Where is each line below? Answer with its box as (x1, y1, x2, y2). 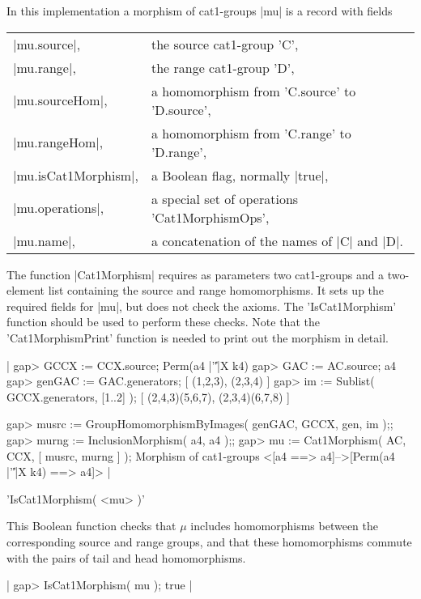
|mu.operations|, (13, 198, 104, 218)
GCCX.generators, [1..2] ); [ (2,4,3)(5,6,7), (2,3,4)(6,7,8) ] (6, 388, 290, 405)
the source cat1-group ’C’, (151, 34, 299, 53)
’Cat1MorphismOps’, (151, 207, 270, 227)
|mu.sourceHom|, (13, 91, 108, 110)
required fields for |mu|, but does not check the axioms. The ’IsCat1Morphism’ (6, 297, 397, 314)
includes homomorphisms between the (190, 517, 378, 534)
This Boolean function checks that (6, 517, 176, 534)
